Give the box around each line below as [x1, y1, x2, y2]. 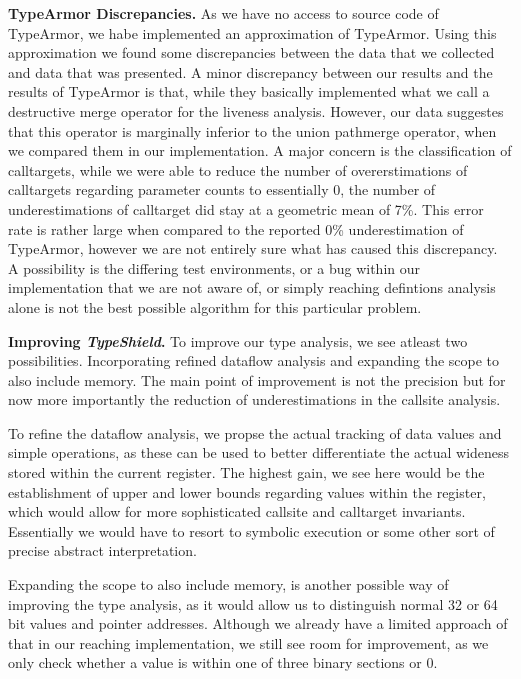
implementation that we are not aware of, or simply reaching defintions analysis [8, 277, 496, 298]
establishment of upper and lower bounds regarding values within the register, [8, 481, 486, 502]
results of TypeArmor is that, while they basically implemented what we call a [8, 81, 490, 102]
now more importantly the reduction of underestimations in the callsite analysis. [8, 389, 501, 410]
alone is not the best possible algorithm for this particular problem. [8, 296, 422, 317]
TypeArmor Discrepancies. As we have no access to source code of [8, 3, 439, 23]
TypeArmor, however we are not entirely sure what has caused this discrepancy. [8, 238, 498, 259]
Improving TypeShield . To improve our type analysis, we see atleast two [8, 330, 468, 351]
